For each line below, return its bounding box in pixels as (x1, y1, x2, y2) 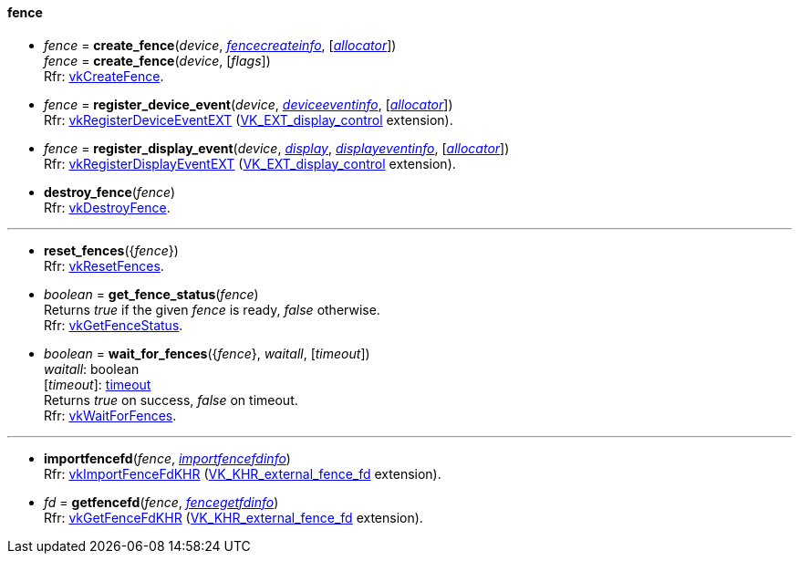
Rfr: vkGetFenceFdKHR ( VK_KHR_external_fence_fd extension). (44, 509, 423, 525)
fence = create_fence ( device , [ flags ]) (44, 52, 271, 68)
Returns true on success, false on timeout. (44, 391, 298, 408)
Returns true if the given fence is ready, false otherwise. (44, 301, 380, 317)
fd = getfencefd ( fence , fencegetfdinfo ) (44, 493, 279, 510)
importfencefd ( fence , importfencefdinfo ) (44, 450, 291, 466)
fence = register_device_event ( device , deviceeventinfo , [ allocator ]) (44, 96, 453, 112)
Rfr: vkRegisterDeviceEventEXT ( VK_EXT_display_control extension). (44, 111, 453, 128)
